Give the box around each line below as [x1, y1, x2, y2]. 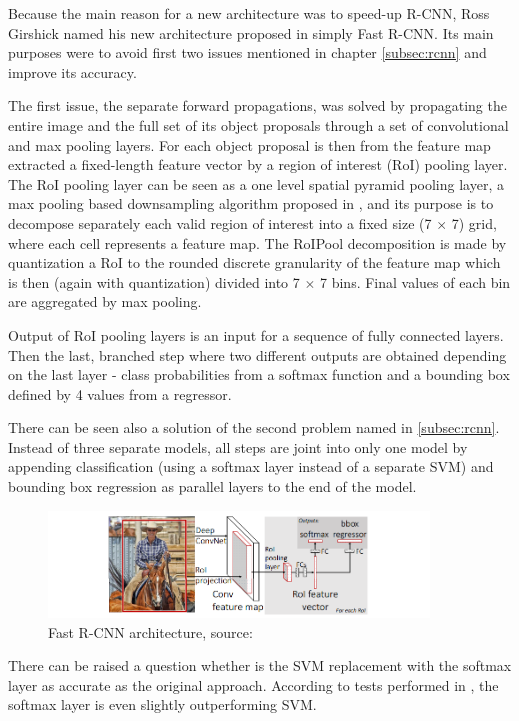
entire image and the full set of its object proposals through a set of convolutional [8, 114, 509, 135]
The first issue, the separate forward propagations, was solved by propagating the [8, 95, 507, 116]
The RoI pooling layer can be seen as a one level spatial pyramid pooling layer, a [8, 173, 504, 194]
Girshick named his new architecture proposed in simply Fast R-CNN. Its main [8, 22, 494, 43]
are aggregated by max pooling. [8, 291, 202, 312]
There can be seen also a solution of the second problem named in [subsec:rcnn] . [8, 417, 500, 438]
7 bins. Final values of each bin [320, 271, 511, 292]
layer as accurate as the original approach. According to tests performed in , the [8, 674, 499, 695]
